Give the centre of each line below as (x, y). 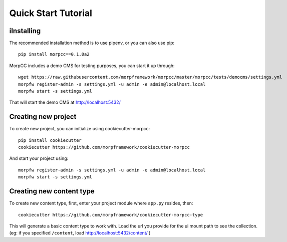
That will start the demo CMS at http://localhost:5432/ (65, 102)
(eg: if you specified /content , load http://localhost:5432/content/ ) (80, 233)
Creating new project (43, 117)
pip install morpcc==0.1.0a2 (54, 54)
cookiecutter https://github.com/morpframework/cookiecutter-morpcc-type (111, 215)
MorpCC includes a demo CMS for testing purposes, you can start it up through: (92, 66)
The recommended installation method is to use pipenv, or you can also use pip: (92, 43)
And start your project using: (39, 158)
